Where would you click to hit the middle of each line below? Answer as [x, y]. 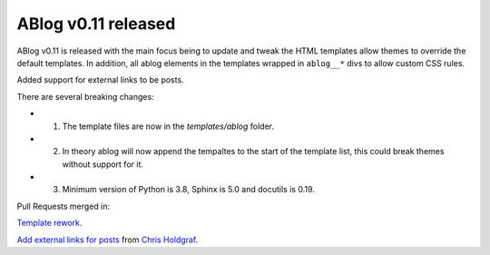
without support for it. [103, 164]
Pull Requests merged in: [64, 206]
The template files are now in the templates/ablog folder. [168, 126]
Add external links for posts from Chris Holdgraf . [108, 240]
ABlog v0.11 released [96, 24]
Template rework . [49, 223]
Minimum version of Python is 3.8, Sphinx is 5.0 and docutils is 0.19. [188, 190]
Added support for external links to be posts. [101, 80]
